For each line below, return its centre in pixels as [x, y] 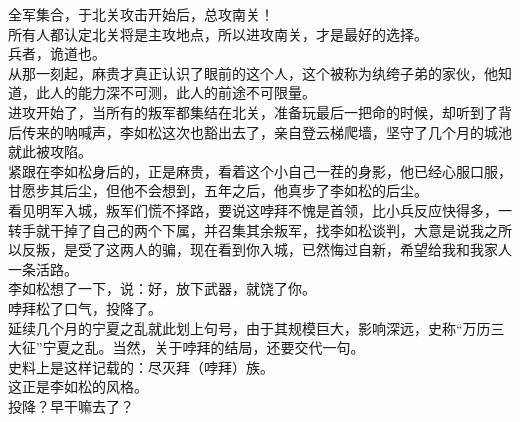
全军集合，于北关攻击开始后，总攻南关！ [141, 14]
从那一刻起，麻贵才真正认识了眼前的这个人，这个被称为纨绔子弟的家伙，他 [253, 72]
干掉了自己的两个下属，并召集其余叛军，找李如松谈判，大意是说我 [266, 229]
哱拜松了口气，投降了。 [85, 307]
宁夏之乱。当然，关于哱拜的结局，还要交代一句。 [203, 347]
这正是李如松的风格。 [78, 386]
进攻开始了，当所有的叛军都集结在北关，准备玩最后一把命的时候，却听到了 [253, 111]
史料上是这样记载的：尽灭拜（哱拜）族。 [141, 366]
